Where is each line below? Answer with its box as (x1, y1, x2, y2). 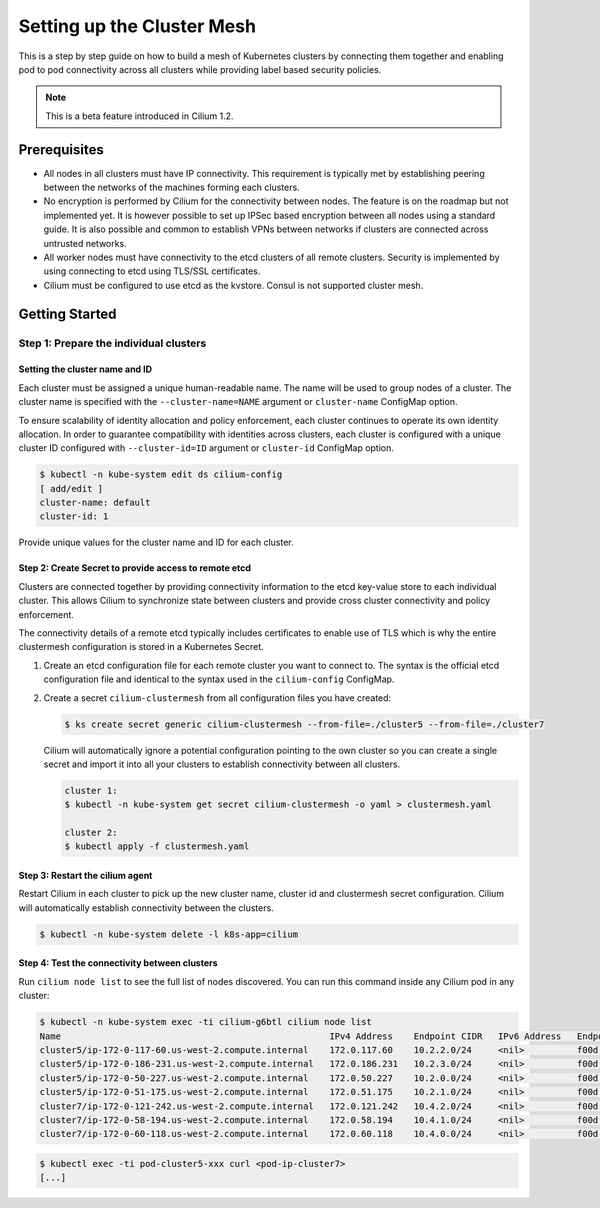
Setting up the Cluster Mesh (18, 15, 257, 37)
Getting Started (18, 305, 117, 322)
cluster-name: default (39, 497, 151, 509)
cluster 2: (64, 827, 118, 839)
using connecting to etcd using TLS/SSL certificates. (43, 265, 261, 277)
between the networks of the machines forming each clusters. (43, 181, 300, 194)
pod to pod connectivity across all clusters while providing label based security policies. (18, 63, 382, 75)
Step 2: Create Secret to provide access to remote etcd (18, 562, 252, 574)
